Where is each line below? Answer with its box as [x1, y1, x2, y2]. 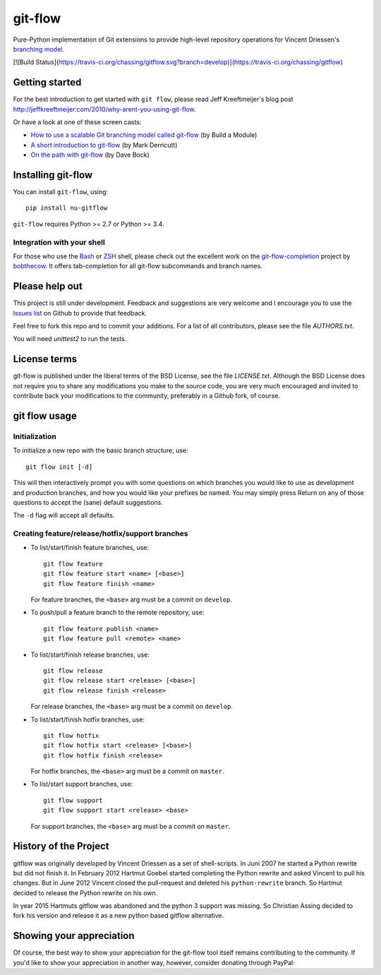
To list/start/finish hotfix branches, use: [30, 715, 145, 724]
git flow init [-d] [25, 462, 93, 471]
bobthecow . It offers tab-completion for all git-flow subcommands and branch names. [13, 262, 262, 270]
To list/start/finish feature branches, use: [30, 544, 150, 552]
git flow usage [13, 409, 77, 421]
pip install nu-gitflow [25, 204, 108, 212]
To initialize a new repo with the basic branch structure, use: [13, 446, 188, 455]
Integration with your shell [13, 237, 105, 247]
